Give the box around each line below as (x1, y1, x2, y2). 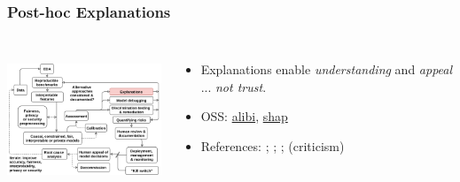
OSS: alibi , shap (200, 107, 288, 125)
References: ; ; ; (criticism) (200, 137, 345, 155)
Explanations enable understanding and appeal (200, 60, 453, 79)
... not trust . (200, 77, 267, 95)
